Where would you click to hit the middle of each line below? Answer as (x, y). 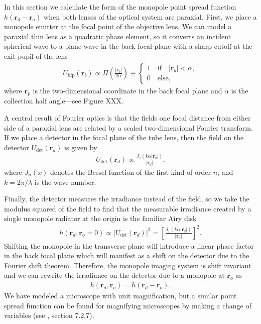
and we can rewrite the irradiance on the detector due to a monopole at (114, 275)
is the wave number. (65, 182)
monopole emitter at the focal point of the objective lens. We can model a (118, 26)
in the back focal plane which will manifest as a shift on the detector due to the (127, 255)
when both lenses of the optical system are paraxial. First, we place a (150, 16)
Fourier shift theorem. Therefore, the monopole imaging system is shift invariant (128, 265)
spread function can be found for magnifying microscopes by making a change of (128, 305)
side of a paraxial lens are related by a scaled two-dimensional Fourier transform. (128, 127)
